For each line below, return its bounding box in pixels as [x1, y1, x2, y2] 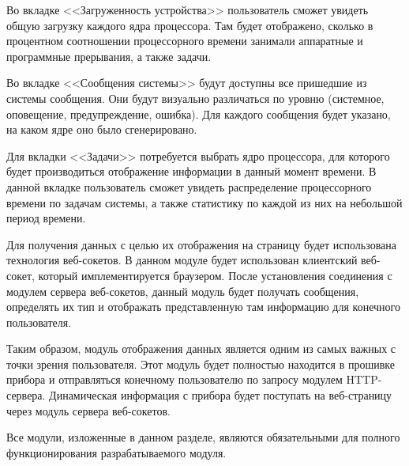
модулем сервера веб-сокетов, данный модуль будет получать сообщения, [6, 282, 359, 299]
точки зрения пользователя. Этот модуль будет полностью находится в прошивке [6, 355, 395, 372]
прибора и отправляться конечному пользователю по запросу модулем [6, 371, 343, 388]
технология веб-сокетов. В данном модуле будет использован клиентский [6, 252, 358, 268]
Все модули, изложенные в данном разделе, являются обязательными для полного [6, 429, 400, 445]
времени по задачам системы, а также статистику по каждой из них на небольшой [6, 194, 403, 210]
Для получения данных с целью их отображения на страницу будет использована [6, 236, 396, 252]
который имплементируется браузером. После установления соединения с [38, 267, 392, 283]
